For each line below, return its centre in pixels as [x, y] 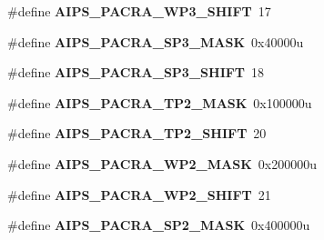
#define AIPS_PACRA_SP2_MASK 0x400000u [159, 225]
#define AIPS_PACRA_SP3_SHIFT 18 [136, 72]
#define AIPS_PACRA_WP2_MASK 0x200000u [162, 163]
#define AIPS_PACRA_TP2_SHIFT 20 [137, 133]
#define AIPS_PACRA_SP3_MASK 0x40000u [156, 41]
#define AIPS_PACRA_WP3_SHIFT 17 [139, 11]
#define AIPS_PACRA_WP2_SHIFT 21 [139, 194]
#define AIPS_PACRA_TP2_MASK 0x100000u [160, 102]
